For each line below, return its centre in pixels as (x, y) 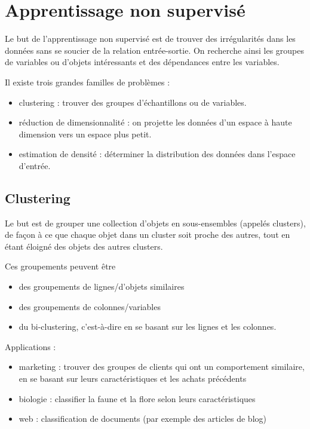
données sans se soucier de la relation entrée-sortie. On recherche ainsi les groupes (155, 50)
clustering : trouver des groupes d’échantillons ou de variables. (133, 102)
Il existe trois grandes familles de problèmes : (88, 82)
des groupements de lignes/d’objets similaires (102, 286)
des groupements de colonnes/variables (90, 306)
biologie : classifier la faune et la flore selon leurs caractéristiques (137, 398)
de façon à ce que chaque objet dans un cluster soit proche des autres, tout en (148, 235)
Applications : (30, 346)
